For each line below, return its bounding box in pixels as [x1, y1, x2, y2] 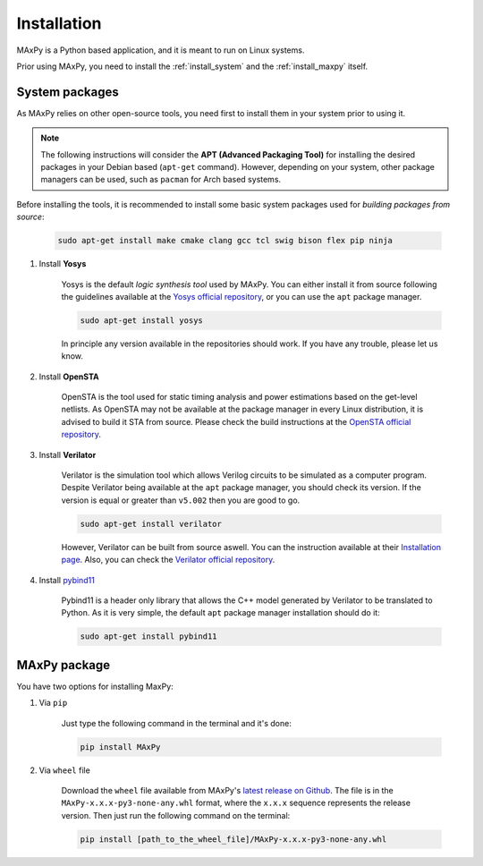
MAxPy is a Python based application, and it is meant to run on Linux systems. [16, 45, 305, 55]
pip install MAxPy [80, 742, 161, 751]
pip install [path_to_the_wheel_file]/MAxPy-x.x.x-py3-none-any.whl [80, 834, 387, 845]
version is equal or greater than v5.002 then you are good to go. [61, 495, 301, 505]
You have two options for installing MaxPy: [16, 681, 174, 692]
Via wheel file [38, 765, 91, 776]
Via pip [38, 698, 68, 709]
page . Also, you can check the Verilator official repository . [61, 555, 275, 565]
